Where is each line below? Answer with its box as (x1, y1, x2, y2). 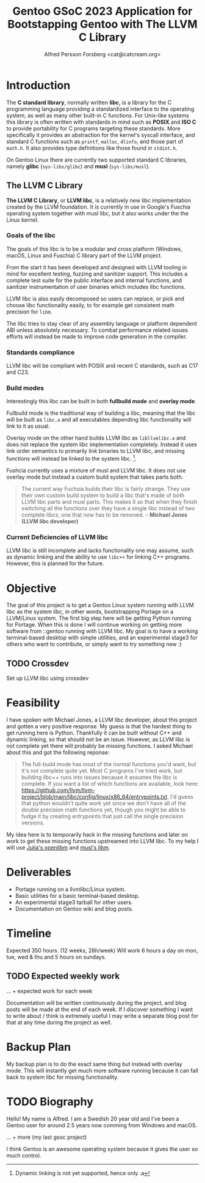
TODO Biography (6, 1094, 93, 1108)
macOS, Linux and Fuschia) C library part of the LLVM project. (6, 252, 163, 259)
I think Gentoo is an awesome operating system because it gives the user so (6, 1145, 198, 1152)
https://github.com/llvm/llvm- (21, 786, 96, 794)
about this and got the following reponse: (6, 748, 110, 756)
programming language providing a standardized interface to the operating (6, 105, 195, 113)
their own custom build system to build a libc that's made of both (21, 491, 185, 499)
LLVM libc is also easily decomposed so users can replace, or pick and (6, 295, 185, 302)
